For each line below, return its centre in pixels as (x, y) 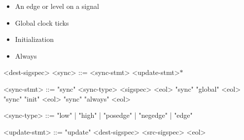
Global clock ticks (42, 22)
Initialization (34, 39)
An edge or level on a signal (57, 6)
